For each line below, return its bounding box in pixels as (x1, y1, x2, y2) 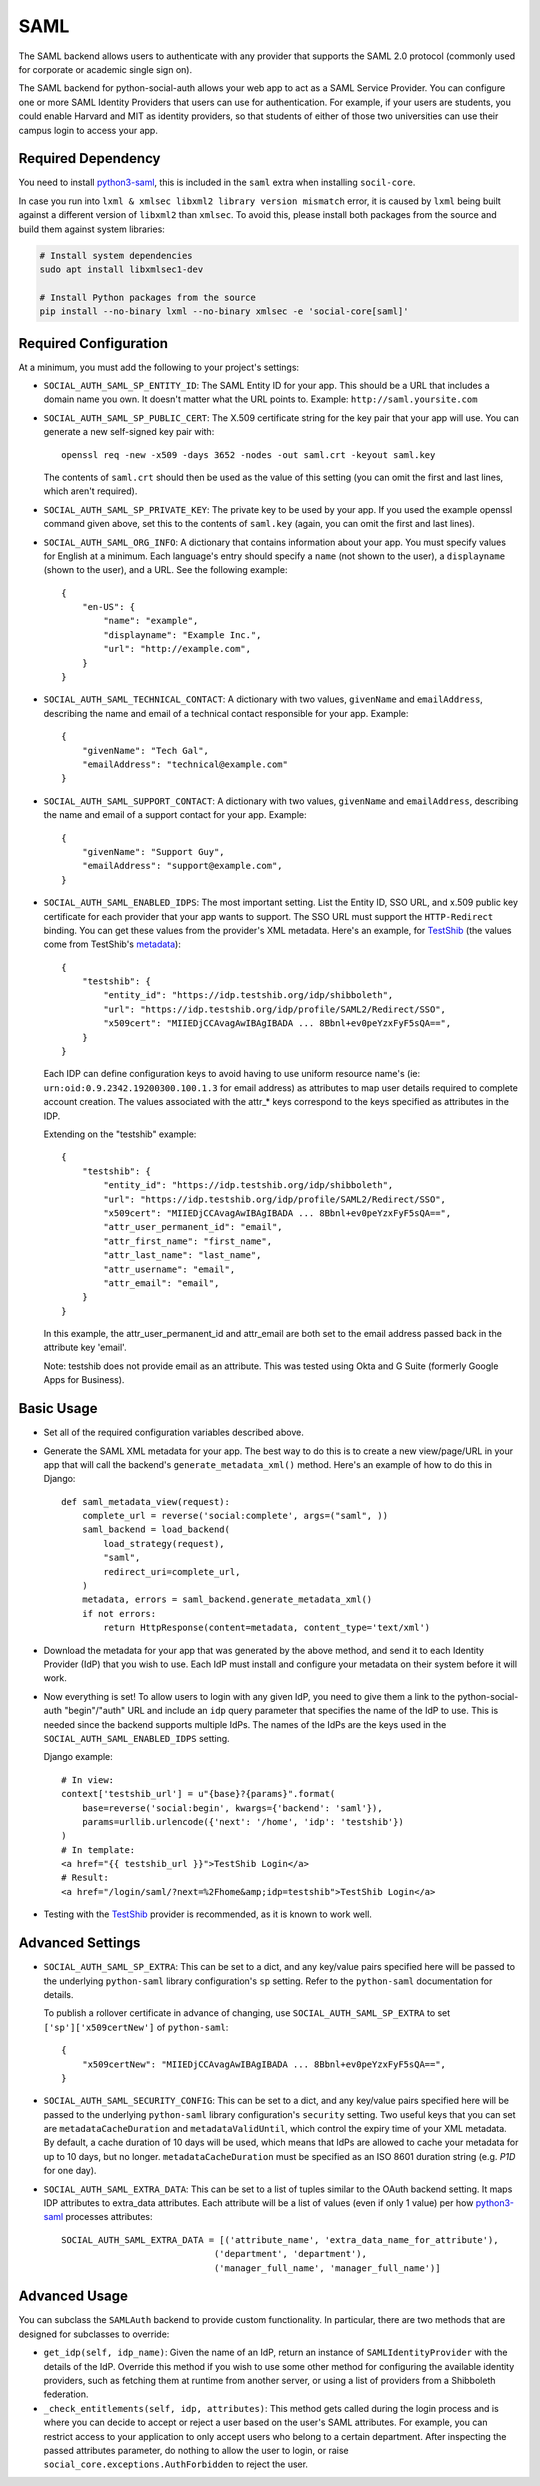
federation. (43, 2388, 89, 2400)
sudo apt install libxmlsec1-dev (39, 263, 204, 275)
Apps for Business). (43, 1374, 125, 1386)
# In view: (61, 1774, 115, 1785)
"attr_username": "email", (103, 1263, 236, 1275)
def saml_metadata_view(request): (61, 1496, 230, 1507)
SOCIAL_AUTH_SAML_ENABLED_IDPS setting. (43, 1732, 230, 1744)
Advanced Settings (18, 1935, 141, 1952)
